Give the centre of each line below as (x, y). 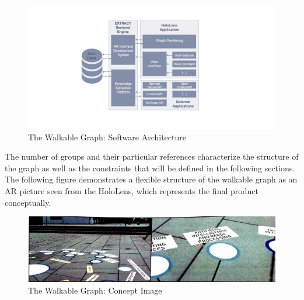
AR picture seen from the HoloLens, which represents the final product (132, 190)
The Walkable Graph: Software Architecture (107, 137)
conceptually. (28, 202)
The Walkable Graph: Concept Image (95, 290)
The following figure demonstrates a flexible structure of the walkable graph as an (151, 179)
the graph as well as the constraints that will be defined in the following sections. (150, 168)
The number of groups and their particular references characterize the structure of (152, 156)
